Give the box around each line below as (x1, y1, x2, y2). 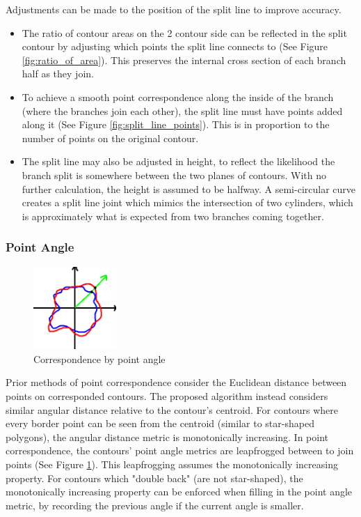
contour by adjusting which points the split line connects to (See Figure (22, 39, 328, 54)
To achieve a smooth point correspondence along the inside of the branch (22, 89, 334, 104)
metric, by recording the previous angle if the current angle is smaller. (6, 497, 304, 512)
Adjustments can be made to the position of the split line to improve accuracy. (6, 2, 342, 16)
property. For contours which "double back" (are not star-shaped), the (6, 470, 303, 485)
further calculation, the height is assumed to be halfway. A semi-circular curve (22, 181, 356, 196)
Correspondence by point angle (33, 351, 166, 366)
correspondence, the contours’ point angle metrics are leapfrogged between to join (6, 443, 354, 458)
